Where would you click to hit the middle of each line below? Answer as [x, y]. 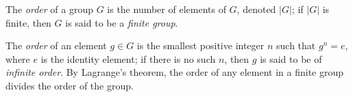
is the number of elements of [167, 9]
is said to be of [291, 58]
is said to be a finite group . [122, 22]
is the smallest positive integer [200, 45]
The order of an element [56, 45]
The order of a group [49, 9]
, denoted [256, 9]
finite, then [28, 22]
